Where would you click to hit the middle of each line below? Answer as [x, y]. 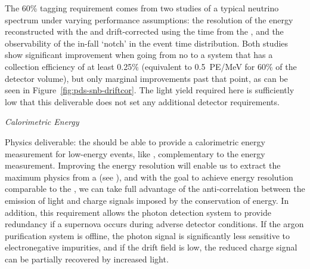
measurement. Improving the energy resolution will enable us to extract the [143, 165]
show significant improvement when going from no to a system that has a [139, 55]
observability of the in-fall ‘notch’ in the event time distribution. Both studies [147, 43]
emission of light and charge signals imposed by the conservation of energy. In [147, 200]
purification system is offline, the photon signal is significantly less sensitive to [147, 235]
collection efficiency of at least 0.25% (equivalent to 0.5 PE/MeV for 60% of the [151, 66]
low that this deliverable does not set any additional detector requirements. [142, 101]
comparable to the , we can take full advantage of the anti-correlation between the [155, 189]
